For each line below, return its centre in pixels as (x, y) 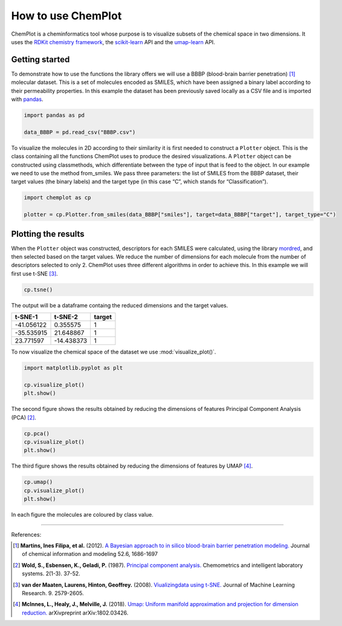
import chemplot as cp (57, 198)
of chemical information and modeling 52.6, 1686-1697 (90, 554)
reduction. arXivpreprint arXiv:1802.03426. (75, 613)
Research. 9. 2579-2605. (53, 593)
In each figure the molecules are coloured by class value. (82, 515)
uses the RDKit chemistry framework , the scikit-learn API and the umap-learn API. (113, 42)
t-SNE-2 (66, 317)
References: (26, 534)
